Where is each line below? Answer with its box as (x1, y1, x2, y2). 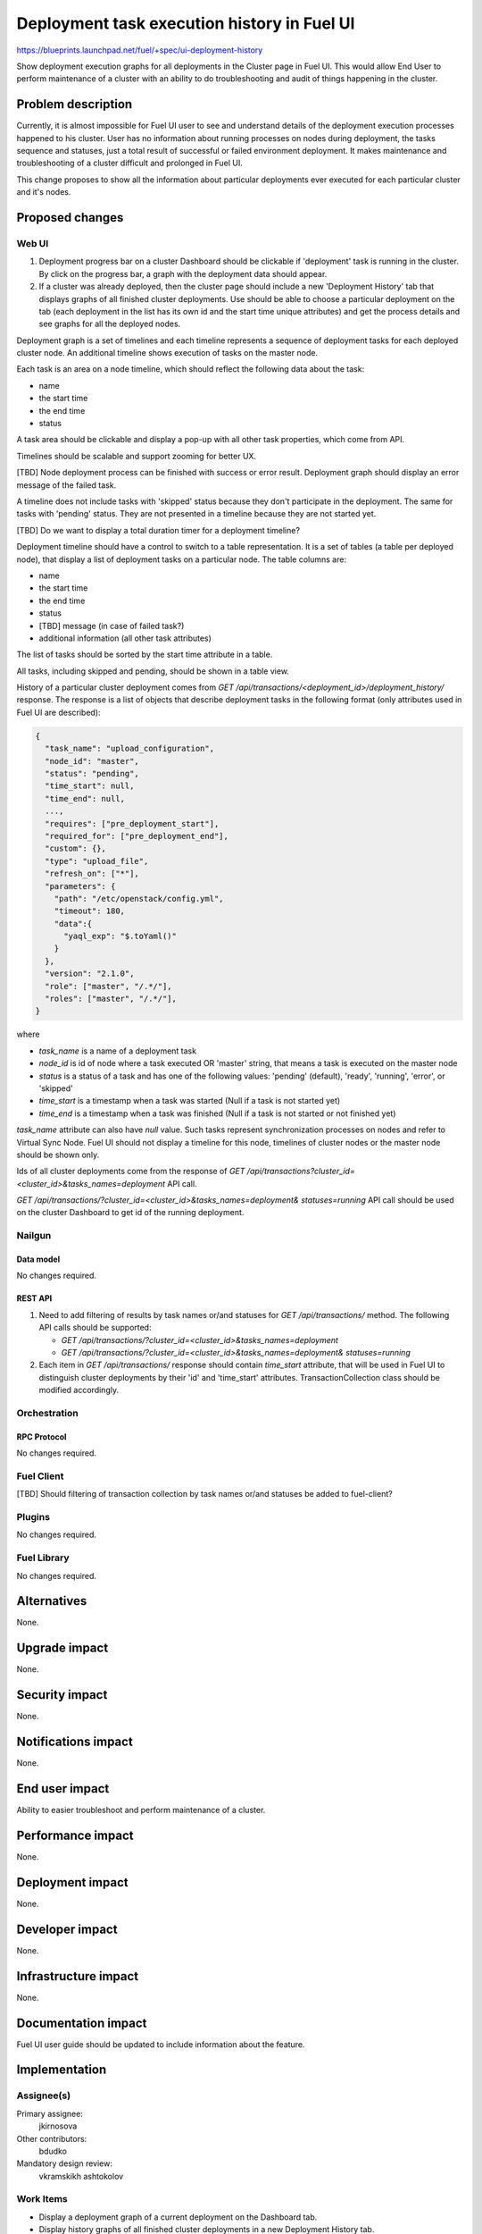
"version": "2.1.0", (45, 969, 135, 978)
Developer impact (16, 1921, 118, 1936)
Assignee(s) (16, 2089, 71, 2102)
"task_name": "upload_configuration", (45, 743, 214, 754)
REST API (16, 1293, 53, 1304)
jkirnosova (38, 2121, 78, 2131)
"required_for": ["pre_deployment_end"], (45, 831, 229, 841)
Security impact (16, 1687, 108, 1702)
